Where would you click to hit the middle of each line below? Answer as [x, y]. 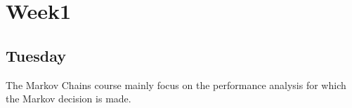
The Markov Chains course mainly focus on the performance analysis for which [176, 85]
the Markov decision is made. [69, 99]
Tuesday [36, 55]
